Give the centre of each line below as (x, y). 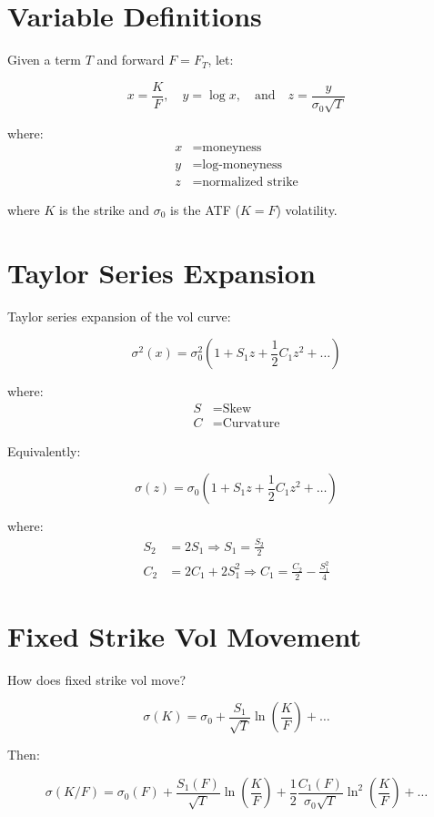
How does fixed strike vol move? (97, 679)
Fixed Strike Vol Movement (184, 635)
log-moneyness (242, 164)
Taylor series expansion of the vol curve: (119, 316)
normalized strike (250, 182)
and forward (131, 60)
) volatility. (307, 209)
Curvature (251, 423)
